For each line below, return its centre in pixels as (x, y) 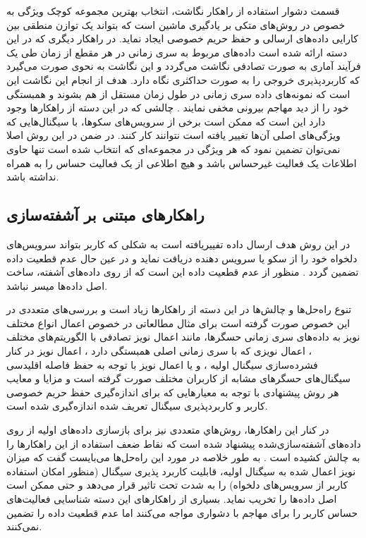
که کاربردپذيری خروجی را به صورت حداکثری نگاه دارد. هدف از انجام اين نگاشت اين (183, 79)
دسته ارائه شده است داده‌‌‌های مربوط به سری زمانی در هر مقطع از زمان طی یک (177, 52)
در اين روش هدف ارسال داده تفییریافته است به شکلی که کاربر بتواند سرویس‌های (178, 244)
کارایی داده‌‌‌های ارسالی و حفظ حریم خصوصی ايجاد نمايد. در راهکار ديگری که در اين (182, 38)
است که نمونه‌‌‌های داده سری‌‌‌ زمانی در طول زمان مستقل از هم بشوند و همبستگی (178, 93)
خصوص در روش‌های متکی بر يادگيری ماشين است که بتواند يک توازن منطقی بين (176, 24)
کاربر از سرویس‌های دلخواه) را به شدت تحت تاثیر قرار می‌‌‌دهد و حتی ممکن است (177, 485)
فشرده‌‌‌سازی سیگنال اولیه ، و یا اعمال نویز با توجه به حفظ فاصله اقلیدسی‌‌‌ (162, 364)
